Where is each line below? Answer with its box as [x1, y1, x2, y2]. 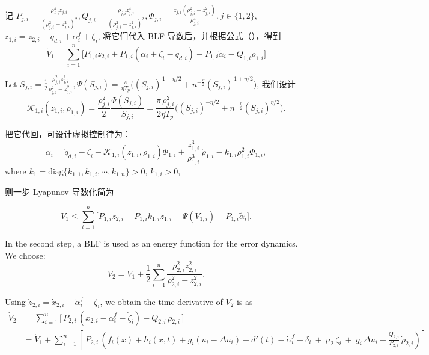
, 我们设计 [257, 77, 296, 90]
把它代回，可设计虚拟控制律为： [5, 128, 131, 140]
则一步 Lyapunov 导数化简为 [5, 185, 114, 198]
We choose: [5, 248, 46, 261]
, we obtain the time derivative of [100, 295, 223, 307]
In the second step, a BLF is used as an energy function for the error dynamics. [5, 237, 298, 250]
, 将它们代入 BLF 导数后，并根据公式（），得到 [97, 29, 281, 42]
